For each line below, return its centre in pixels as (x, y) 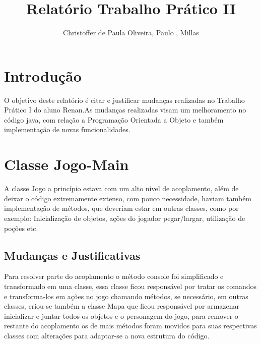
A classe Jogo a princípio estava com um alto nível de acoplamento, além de (121, 188)
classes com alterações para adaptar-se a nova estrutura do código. (107, 335)
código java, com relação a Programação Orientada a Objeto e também (114, 119)
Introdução (43, 75)
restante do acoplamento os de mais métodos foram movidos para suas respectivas (130, 326)
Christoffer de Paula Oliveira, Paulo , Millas (131, 33)
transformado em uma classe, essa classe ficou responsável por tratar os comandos (130, 286)
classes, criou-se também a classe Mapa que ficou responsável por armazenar (122, 306)
